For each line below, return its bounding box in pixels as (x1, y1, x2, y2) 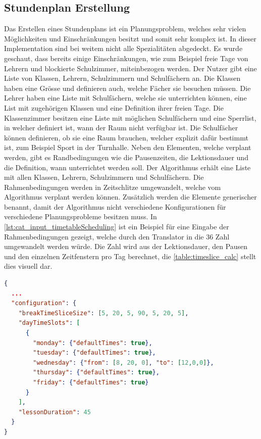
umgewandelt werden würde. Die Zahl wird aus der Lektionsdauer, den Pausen (4, 241, 248, 252)
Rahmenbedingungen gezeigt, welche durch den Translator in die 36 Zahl (4, 231, 230, 241)
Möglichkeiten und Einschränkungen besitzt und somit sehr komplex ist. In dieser (4, 33, 256, 43)
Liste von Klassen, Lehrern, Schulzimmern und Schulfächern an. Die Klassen (4, 73, 241, 83)
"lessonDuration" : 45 (18, 408, 91, 416)
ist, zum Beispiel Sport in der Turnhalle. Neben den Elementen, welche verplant (4, 142, 251, 153)
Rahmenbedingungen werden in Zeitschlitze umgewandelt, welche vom (4, 181, 221, 192)
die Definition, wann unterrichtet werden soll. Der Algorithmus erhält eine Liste (4, 162, 251, 172)
